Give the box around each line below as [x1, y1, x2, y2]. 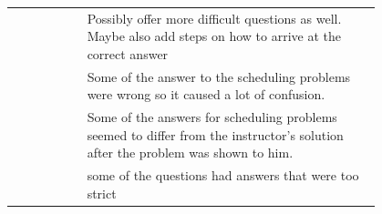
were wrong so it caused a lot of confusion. [87, 85, 325, 104]
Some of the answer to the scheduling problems [87, 66, 351, 86]
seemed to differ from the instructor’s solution [87, 125, 344, 144]
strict [87, 183, 117, 202]
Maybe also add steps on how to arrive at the [87, 26, 341, 46]
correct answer [87, 44, 169, 63]
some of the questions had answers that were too [87, 166, 359, 185]
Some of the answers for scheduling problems [87, 107, 337, 127]
